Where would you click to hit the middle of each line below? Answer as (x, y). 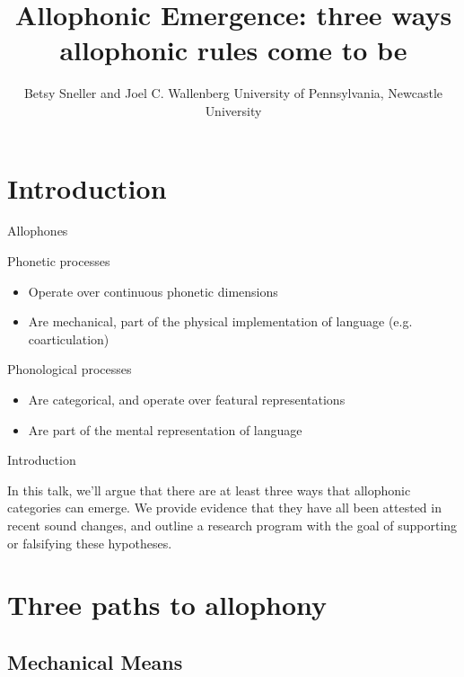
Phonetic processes (59, 261)
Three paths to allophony (167, 605)
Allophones (38, 231)
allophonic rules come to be (233, 50)
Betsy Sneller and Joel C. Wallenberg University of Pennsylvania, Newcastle (233, 93)
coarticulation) (69, 338)
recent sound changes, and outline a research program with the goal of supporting (232, 525)
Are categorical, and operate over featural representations (187, 399)
